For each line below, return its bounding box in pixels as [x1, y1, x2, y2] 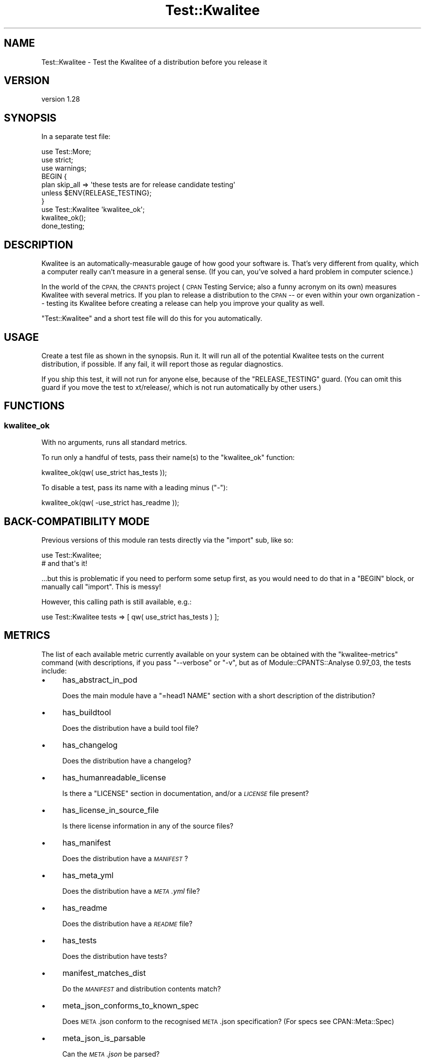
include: [41, 666, 67, 675]
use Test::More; [41, 147, 91, 156]
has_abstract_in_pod [62, 674, 137, 685]
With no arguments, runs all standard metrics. [41, 438, 187, 447]
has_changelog [62, 740, 118, 750]
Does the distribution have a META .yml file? [62, 886, 200, 895]
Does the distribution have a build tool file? [62, 724, 198, 732]
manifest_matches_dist [62, 968, 146, 978]
